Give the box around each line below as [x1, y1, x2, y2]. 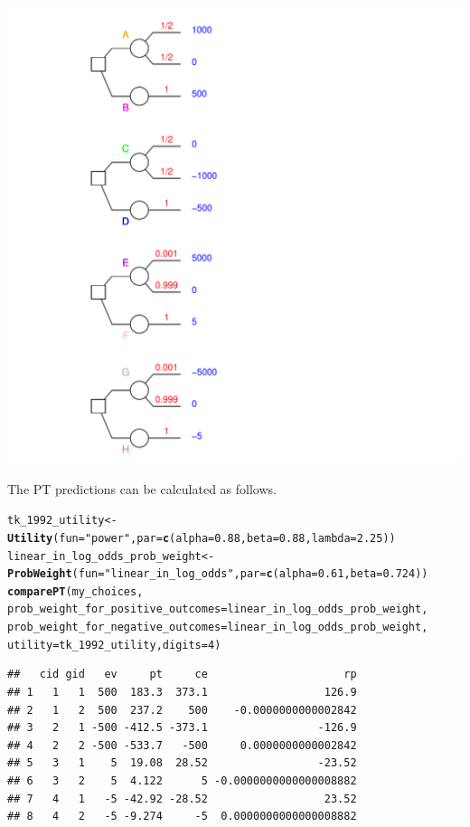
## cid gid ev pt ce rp [7, 668, 357, 681]
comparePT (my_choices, [7, 585, 144, 598]
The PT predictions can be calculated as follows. [7, 479, 277, 498]
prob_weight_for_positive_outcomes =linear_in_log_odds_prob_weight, [7, 603, 428, 616]
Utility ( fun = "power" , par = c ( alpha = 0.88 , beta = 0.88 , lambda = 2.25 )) [7, 531, 396, 545]
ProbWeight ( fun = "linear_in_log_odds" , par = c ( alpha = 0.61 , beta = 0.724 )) [7, 567, 428, 581]
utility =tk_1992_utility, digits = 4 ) [7, 638, 221, 651]
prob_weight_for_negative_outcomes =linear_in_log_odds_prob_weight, [7, 621, 428, 634]
